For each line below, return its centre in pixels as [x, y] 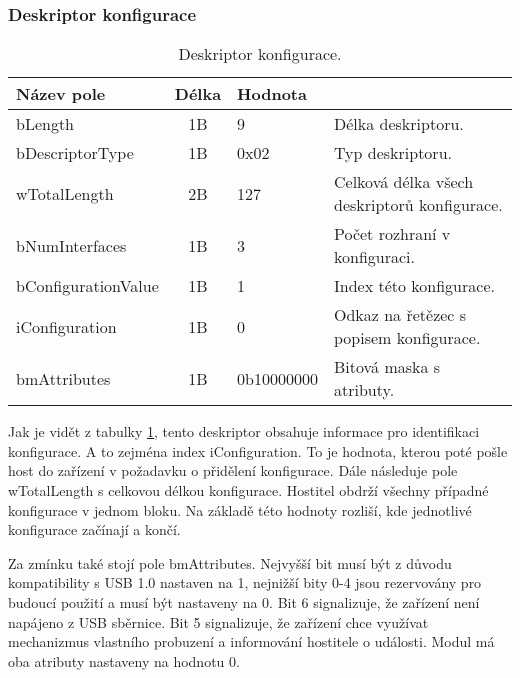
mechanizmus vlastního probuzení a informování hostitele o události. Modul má [251, 641]
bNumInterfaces [71, 245]
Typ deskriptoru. [393, 153]
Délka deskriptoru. [399, 124]
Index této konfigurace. [414, 286]
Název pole [61, 94]
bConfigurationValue [87, 286]
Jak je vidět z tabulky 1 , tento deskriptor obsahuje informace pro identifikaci [244, 431]
